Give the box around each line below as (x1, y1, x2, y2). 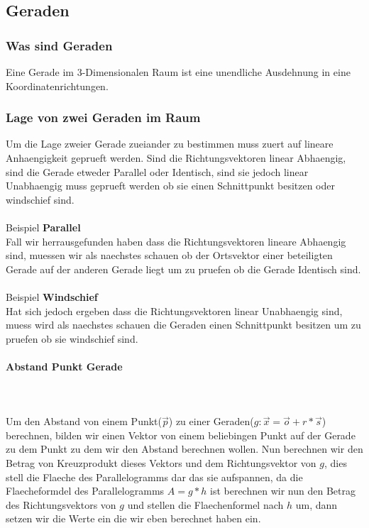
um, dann (295, 497, 338, 512)
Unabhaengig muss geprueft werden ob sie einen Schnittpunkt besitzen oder (6, 178, 336, 193)
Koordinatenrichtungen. (6, 78, 109, 93)
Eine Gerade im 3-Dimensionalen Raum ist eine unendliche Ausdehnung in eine (6, 65, 351, 79)
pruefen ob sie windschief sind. (6, 331, 138, 346)
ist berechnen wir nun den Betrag (210, 483, 356, 498)
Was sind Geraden (6, 36, 113, 54)
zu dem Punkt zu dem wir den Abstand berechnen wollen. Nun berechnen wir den (6, 441, 363, 456)
